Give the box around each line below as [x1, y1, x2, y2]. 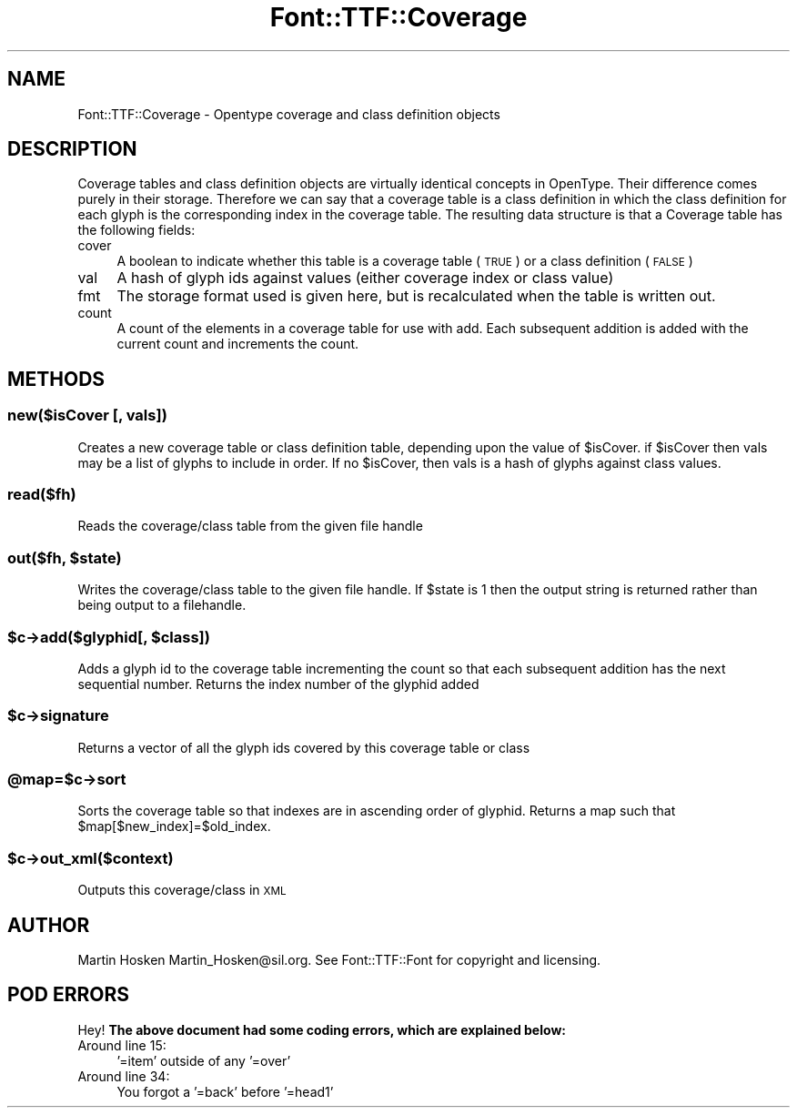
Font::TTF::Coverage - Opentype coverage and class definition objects [77, 106, 500, 122]
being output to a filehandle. [77, 597, 247, 613]
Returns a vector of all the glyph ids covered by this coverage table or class [77, 739, 530, 755]
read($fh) [7, 485, 76, 504]
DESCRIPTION [7, 137, 137, 161]
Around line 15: [77, 1037, 166, 1053]
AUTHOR [7, 913, 90, 937]
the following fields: [77, 222, 196, 238]
